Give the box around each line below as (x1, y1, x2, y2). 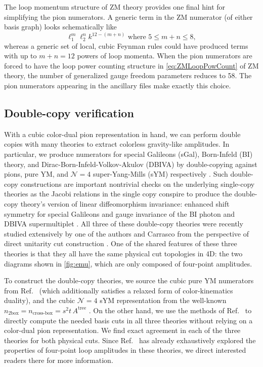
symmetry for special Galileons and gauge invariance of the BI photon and (4, 208, 235, 219)
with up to (4, 50, 37, 61)
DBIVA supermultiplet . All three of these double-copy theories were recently (4, 218, 243, 229)
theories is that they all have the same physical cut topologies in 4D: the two (4, 248, 243, 258)
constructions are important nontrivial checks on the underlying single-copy (20, 178, 255, 189)
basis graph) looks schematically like (4, 21, 117, 32)
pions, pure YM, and (4, 169, 68, 179)
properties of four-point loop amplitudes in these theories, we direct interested (4, 345, 246, 355)
